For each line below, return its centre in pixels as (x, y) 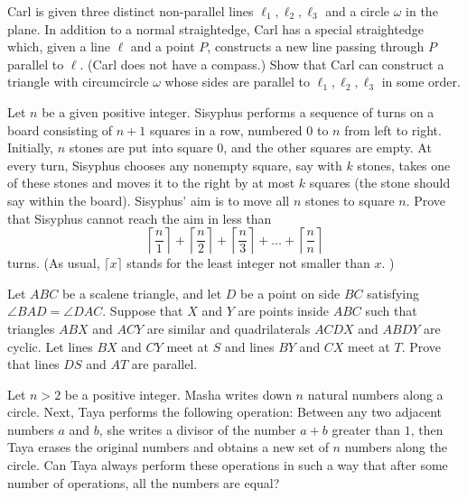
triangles (31, 328)
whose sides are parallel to (238, 82)
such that (391, 311)
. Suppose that (143, 311)
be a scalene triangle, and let (142, 293)
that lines (33, 364)
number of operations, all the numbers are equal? (144, 482)
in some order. (421, 82)
